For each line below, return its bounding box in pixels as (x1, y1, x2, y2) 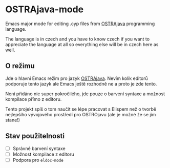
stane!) (5, 117, 20, 123)
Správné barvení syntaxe (12, 145, 66, 152)
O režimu (5, 61, 35, 70)
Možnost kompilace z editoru (12, 151, 74, 157)
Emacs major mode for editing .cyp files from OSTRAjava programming (5, 20, 155, 27)
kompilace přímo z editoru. (5, 96, 62, 102)
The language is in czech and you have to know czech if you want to (5, 36, 150, 42)
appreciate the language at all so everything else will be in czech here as (5, 41, 159, 47)
